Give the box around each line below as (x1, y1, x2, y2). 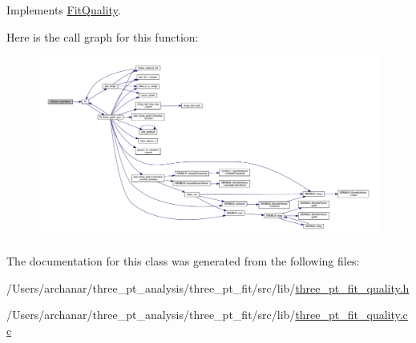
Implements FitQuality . (6, 2, 121, 18)
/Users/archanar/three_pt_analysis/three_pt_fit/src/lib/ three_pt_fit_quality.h (6, 279, 410, 296)
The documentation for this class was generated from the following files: (6, 252, 360, 269)
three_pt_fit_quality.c (295, 306, 408, 323)
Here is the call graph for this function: (6, 28, 199, 45)
